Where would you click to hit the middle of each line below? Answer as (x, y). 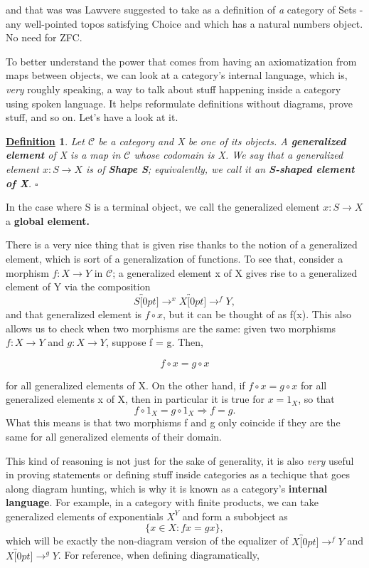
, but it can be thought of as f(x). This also (257, 314)
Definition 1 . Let (45, 141)
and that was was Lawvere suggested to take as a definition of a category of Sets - (184, 9)
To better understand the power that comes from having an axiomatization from (181, 61)
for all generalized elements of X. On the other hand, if (125, 385)
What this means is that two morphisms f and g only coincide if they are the (173, 422)
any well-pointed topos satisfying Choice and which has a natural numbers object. (184, 23)
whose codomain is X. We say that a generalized (239, 155)
